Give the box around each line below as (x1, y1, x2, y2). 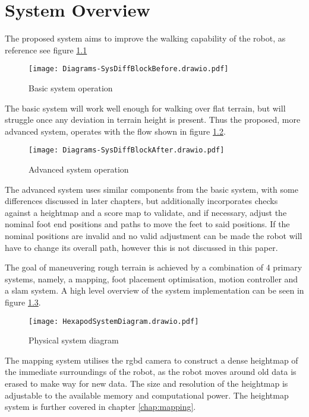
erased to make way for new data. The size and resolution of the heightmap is (5, 377, 288, 389)
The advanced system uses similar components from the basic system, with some (5, 183, 298, 195)
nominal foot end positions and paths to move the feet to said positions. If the (5, 218, 290, 230)
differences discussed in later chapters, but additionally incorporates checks (5, 195, 278, 207)
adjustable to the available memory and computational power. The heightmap (5, 389, 289, 401)
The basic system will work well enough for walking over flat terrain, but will (5, 101, 286, 114)
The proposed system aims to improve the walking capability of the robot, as (5, 32, 286, 44)
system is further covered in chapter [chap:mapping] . (5, 400, 196, 413)
